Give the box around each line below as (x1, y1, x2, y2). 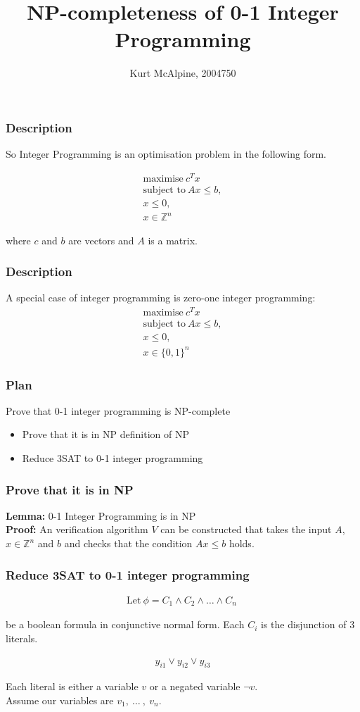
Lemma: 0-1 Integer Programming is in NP (6, 508, 196, 523)
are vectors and (68, 232, 134, 247)
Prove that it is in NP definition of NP (22, 427, 189, 442)
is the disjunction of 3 (260, 617, 355, 632)
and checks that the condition (64, 536, 193, 551)
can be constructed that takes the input (160, 522, 332, 537)
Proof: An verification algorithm (6, 522, 148, 537)
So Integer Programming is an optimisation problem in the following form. (6, 146, 326, 161)
